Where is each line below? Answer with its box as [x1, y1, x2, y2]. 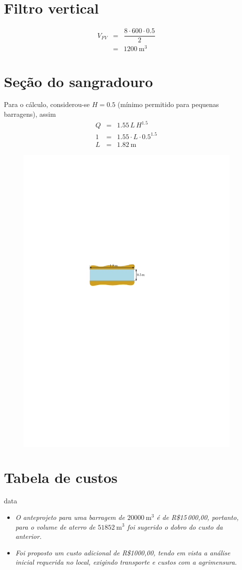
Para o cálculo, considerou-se [4, 99, 90, 109]
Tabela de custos [4, 467, 118, 487]
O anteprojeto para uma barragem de [15, 512, 125, 522]
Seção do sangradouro [4, 71, 153, 91]
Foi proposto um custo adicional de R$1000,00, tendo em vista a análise [15, 547, 230, 557]
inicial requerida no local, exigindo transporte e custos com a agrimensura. [15, 557, 237, 567]
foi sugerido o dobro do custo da [127, 521, 223, 532]
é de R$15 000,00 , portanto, [156, 512, 239, 522]
